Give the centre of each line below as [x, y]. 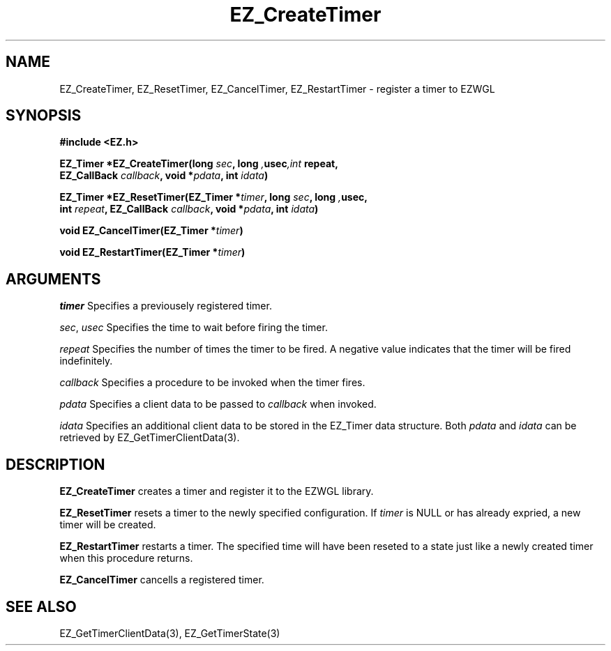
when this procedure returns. [126, 558]
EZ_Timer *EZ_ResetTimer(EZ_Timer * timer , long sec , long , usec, [213, 197]
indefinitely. [86, 361]
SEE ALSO [41, 606]
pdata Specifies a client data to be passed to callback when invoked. [218, 404]
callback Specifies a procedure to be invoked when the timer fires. [212, 383]
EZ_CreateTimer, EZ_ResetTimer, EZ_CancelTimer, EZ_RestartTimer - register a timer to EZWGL [277, 89]
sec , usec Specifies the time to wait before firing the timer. [194, 328]
